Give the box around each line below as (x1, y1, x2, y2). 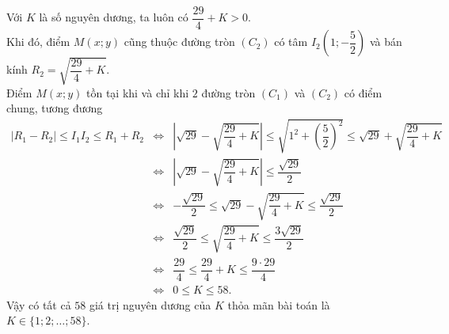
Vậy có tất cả (6, 296, 71, 313)
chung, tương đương (6, 100, 103, 116)
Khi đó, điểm (6, 33, 70, 50)
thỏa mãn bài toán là (227, 296, 330, 313)
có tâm (274, 33, 308, 50)
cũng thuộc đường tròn (124, 33, 235, 50)
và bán (370, 33, 402, 50)
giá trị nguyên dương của (89, 296, 211, 313)
